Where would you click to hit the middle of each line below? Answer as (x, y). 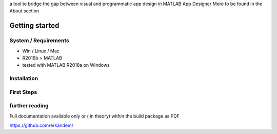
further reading (29, 106)
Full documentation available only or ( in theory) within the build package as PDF (94, 116)
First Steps (23, 92)
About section (24, 11)
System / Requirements (39, 41)
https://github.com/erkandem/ (42, 125)
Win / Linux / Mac (41, 51)
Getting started (34, 26)
